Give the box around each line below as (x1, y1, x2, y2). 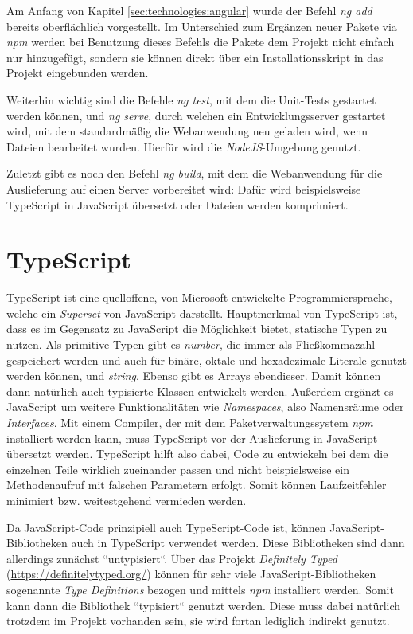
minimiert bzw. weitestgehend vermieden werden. (6, 491, 247, 508)
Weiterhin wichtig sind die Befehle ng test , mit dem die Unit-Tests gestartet (6, 91, 376, 108)
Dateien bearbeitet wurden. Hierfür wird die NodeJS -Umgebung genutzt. (6, 138, 361, 155)
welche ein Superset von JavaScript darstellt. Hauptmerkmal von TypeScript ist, (6, 304, 398, 321)
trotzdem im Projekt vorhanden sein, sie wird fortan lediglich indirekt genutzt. (6, 612, 390, 629)
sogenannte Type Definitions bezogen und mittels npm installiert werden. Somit (6, 581, 394, 597)
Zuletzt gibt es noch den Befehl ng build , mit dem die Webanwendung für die (6, 165, 383, 182)
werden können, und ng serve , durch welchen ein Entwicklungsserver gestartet (6, 107, 386, 123)
